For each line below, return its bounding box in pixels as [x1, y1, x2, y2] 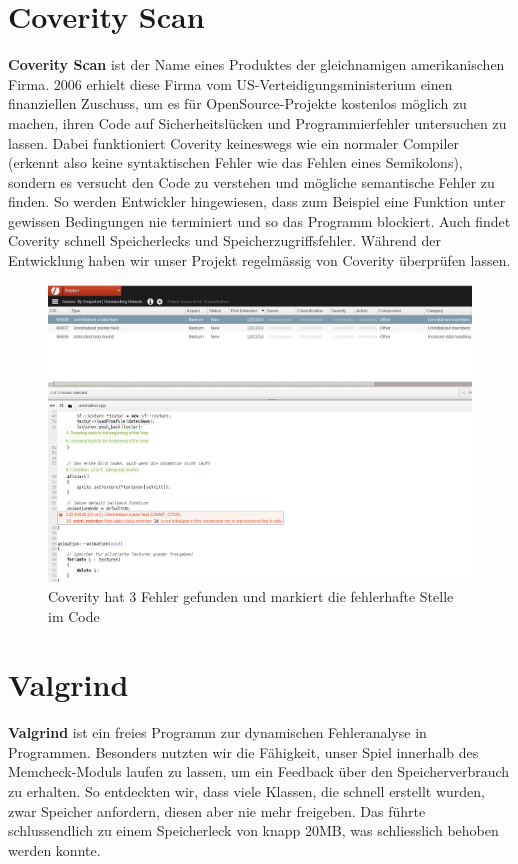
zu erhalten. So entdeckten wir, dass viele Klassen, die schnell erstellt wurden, [8, 781, 485, 802]
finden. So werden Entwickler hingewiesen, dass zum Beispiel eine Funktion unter [8, 191, 506, 212]
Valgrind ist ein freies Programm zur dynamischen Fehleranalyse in [8, 722, 427, 743]
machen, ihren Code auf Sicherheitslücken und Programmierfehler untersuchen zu [8, 112, 507, 133]
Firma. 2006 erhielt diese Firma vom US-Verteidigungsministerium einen [8, 73, 453, 94]
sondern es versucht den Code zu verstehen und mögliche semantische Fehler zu [8, 171, 495, 192]
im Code [48, 605, 100, 626]
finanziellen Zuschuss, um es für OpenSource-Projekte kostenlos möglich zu [8, 93, 467, 114]
